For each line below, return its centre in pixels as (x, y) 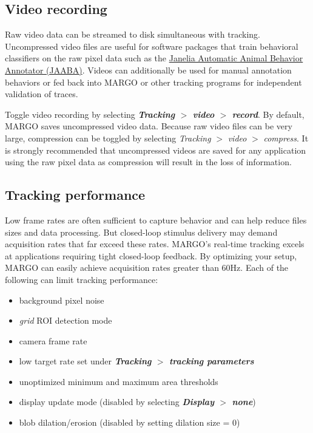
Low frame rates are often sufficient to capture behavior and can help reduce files (156, 220)
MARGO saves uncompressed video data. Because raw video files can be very (149, 126)
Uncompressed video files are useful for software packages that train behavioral (152, 46)
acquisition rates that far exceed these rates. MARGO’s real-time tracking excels (155, 244)
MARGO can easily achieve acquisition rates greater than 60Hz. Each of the (147, 268)
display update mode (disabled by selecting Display (117, 402)
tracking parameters (211, 361)
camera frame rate (53, 340)
